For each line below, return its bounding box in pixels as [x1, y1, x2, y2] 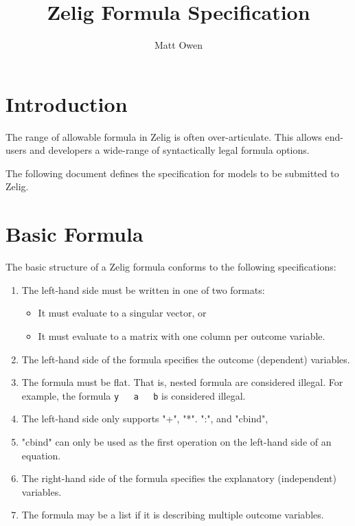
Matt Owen [154, 38, 203, 52]
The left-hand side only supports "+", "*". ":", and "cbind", [21, 411, 268, 426]
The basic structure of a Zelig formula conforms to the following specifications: [5, 260, 336, 274]
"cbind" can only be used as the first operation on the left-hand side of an [21, 434, 332, 448]
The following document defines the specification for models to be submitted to [5, 165, 339, 180]
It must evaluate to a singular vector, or [38, 306, 207, 320]
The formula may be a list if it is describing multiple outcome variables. [21, 507, 324, 522]
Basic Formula [5, 220, 144, 248]
